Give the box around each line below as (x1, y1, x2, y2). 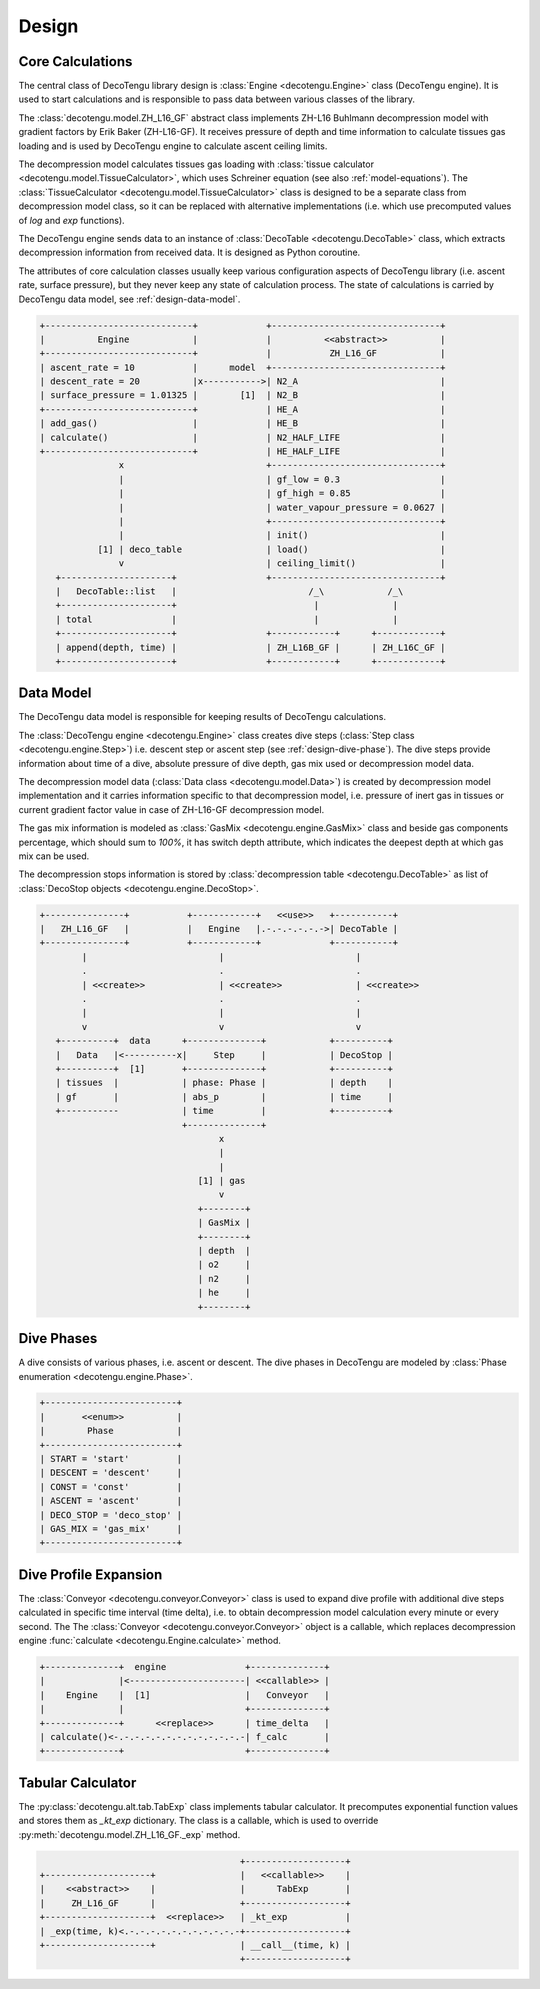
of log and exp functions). (18, 214, 125, 226)
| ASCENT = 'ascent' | (39, 1495, 183, 1507)
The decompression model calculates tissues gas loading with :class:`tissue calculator (18, 158, 375, 170)
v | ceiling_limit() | (118, 558, 446, 569)
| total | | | (55, 613, 399, 625)
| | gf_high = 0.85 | (118, 488, 446, 499)
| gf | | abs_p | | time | (55, 1091, 394, 1102)
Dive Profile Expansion (18, 1566, 163, 1583)
